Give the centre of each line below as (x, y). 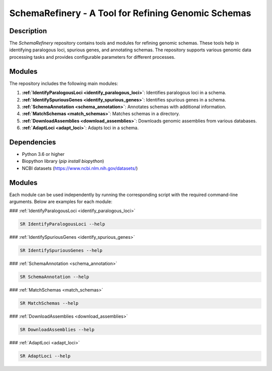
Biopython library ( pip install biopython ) (63, 161)
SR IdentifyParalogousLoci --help (62, 224)
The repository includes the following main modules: (64, 83)
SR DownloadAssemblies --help (57, 330)
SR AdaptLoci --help (45, 356)
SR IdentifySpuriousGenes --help (61, 251)
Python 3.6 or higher (43, 154)
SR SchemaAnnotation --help (54, 277)
